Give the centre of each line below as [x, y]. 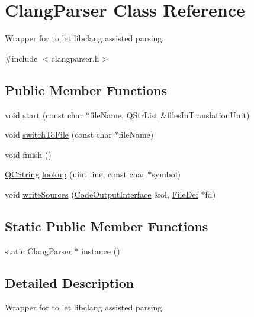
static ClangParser [38, 250]
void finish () [28, 154]
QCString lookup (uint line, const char [75, 174]
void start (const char [44, 114]
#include [21, 58]
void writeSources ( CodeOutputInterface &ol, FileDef [102, 194]
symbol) [166, 174]
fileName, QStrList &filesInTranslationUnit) [170, 114]
